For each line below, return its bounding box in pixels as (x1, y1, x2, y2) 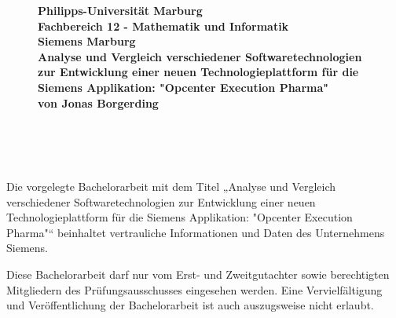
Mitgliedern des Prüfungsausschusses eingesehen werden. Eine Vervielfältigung (6, 281, 383, 298)
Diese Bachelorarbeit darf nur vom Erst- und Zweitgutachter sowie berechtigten (6, 265, 390, 282)
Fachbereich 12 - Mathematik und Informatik (38, 17, 289, 34)
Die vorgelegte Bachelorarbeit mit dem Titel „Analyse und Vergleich (6, 177, 336, 194)
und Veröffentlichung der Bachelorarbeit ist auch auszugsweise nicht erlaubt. (6, 297, 374, 313)
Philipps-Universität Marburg (38, 2, 203, 18)
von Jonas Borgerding (38, 94, 159, 111)
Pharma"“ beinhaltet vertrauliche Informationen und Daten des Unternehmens (6, 224, 385, 240)
